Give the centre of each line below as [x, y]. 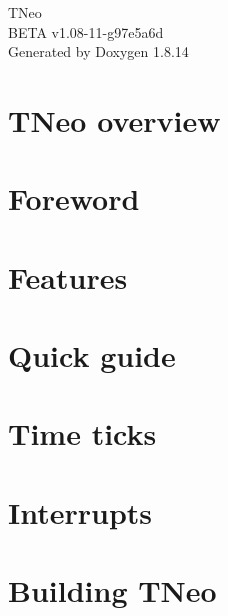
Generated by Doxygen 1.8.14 [98, 51]
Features [68, 276]
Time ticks [82, 433]
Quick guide [92, 355]
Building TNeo [112, 590]
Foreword [74, 198]
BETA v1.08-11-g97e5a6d [86, 31]
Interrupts [80, 511]
